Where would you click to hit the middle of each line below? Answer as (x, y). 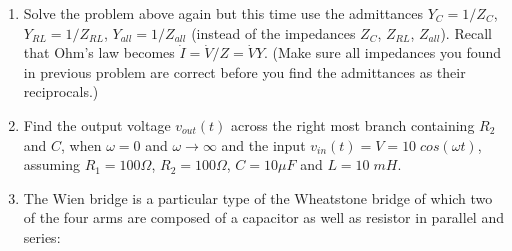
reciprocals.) (61, 91)
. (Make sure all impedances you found (383, 52)
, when (81, 144)
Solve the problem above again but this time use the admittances (223, 13)
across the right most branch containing (352, 124)
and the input (263, 144)
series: (42, 236)
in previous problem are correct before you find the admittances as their (244, 71)
